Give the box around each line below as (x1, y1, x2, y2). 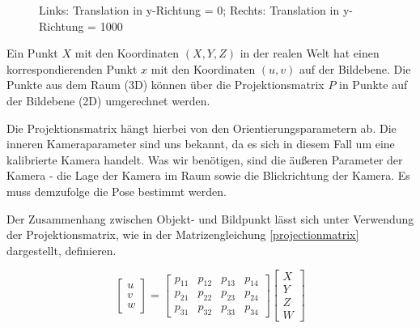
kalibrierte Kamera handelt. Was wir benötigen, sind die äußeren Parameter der (6, 151, 403, 168)
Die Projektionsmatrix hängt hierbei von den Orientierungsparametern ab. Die (6, 119, 397, 136)
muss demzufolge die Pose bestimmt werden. (6, 182, 227, 199)
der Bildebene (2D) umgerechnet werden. (6, 92, 210, 109)
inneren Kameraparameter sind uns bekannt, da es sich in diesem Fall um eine (6, 135, 395, 152)
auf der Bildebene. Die (299, 60, 411, 77)
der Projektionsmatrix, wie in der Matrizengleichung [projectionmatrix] (6, 226, 359, 243)
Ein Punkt (6, 45, 58, 62)
